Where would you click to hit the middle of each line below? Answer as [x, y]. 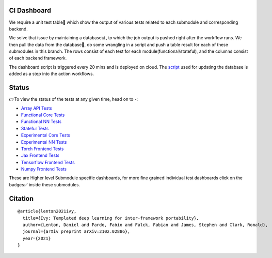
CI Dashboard [30, 10]
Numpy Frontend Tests [44, 169]
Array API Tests [37, 108]
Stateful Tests [35, 128]
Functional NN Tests [41, 121]
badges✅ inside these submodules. [44, 184]
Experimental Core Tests [46, 135]
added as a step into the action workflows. [51, 74]
